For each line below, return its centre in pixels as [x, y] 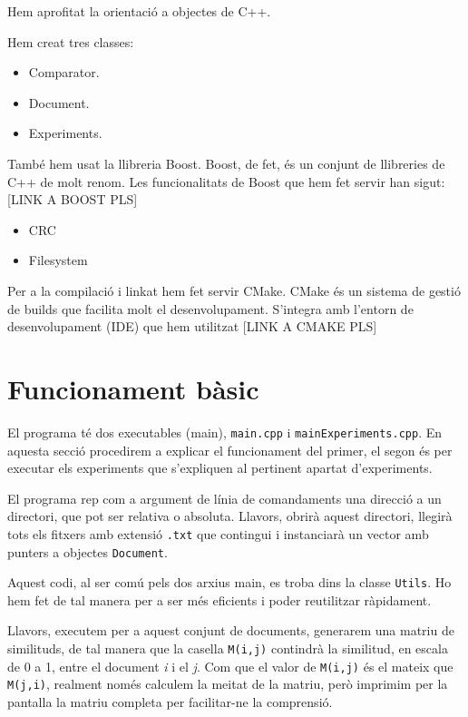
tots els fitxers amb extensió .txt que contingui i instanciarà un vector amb [218, 533]
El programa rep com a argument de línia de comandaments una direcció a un [224, 498]
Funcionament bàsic [133, 388]
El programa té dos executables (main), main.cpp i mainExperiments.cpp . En [224, 432]
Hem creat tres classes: [71, 41]
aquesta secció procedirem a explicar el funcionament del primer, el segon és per [230, 450]
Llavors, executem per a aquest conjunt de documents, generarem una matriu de [231, 630]
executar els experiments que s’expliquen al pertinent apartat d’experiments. [220, 468]
